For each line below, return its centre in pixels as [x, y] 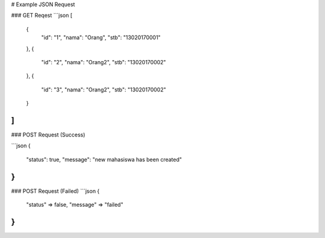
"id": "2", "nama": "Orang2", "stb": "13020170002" [104, 62]
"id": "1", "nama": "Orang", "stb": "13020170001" [101, 38]
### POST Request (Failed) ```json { [55, 191]
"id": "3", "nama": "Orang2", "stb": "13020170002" [104, 90]
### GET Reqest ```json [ [42, 16]
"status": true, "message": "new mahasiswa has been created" [104, 159]
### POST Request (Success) [48, 135]
